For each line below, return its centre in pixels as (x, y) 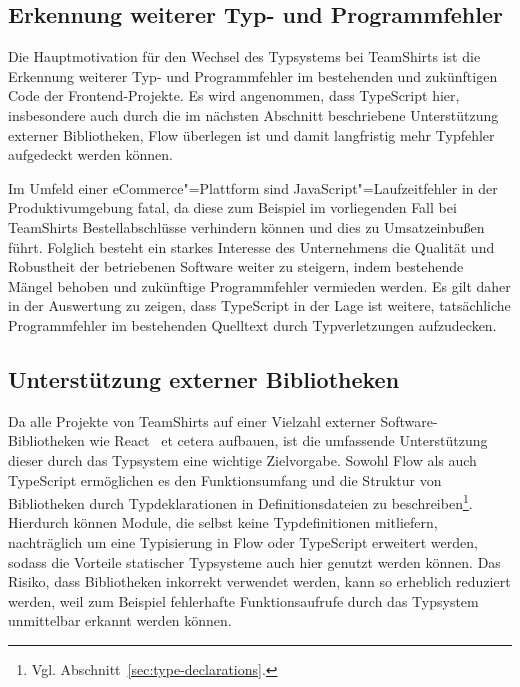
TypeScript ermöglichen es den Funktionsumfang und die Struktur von (225, 479)
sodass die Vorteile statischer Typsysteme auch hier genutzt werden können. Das (254, 561)
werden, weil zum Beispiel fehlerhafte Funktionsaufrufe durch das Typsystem (243, 600)
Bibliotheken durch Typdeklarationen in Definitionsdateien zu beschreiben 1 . (240, 501)
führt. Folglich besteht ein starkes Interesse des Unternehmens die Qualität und (251, 246)
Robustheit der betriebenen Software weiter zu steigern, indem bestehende (236, 266)
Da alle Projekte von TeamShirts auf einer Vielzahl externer (192, 420)
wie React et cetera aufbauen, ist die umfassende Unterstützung (288, 440)
